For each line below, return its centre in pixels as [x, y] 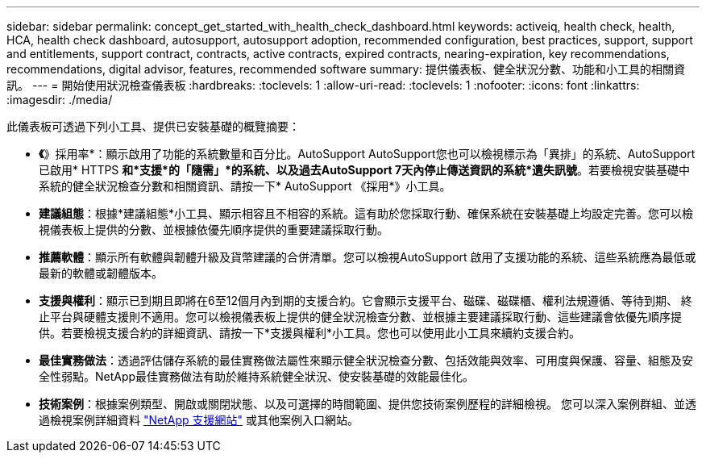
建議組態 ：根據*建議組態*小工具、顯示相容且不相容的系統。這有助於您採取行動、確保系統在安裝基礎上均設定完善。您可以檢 [366, 213]
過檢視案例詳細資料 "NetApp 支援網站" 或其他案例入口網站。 [199, 420]
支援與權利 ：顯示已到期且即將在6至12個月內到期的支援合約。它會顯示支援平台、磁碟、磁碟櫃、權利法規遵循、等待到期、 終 [365, 300]
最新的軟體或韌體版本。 [101, 273]
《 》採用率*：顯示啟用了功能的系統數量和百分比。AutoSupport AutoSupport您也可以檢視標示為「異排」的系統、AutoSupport [367, 154]
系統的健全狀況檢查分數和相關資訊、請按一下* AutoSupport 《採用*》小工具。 [245, 186]
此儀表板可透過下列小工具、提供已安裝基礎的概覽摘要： [153, 126]
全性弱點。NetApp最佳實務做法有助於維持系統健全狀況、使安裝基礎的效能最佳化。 [257, 376]
